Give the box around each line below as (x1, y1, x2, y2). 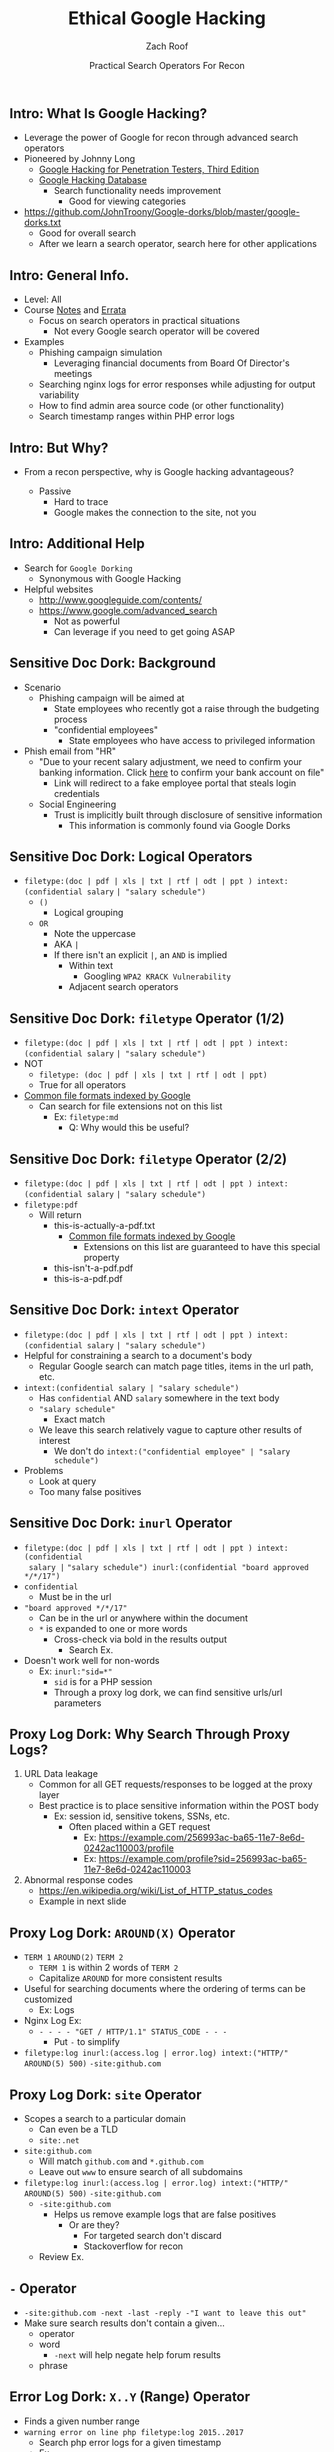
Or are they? (68, 2219, 120, 2231)
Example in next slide (38, 1895, 127, 1907)
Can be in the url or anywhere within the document (38, 1612, 249, 1624)
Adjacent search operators (68, 981, 179, 993)
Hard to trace (53, 495, 109, 507)
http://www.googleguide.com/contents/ (38, 593, 202, 606)
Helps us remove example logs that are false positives (53, 2208, 277, 2221)
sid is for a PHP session (53, 1675, 153, 1687)
